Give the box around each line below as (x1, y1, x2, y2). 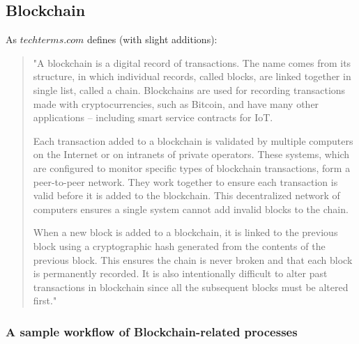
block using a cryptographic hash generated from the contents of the (33, 238, 326, 253)
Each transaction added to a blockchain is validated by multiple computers (33, 133, 353, 148)
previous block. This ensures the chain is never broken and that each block (33, 252, 353, 267)
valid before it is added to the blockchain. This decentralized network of (33, 188, 340, 203)
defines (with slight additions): (86, 32, 217, 47)
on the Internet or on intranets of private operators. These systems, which (33, 147, 350, 162)
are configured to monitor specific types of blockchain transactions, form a (33, 160, 351, 175)
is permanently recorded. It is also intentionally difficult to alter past (33, 266, 328, 281)
